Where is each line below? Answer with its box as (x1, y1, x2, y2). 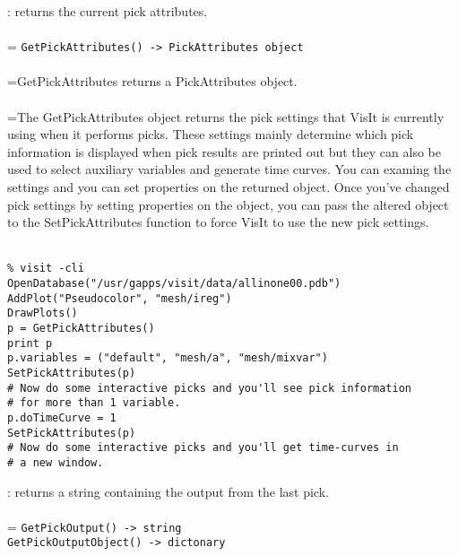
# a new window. (7, 456, 104, 469)
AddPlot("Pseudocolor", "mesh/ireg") (7, 291, 232, 305)
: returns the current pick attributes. (7, 2, 208, 20)
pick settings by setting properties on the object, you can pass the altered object (7, 195, 449, 213)
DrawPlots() (7, 307, 78, 320)
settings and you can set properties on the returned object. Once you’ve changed (7, 178, 450, 195)
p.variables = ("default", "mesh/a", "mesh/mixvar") (7, 352, 328, 365)
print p (7, 336, 53, 350)
